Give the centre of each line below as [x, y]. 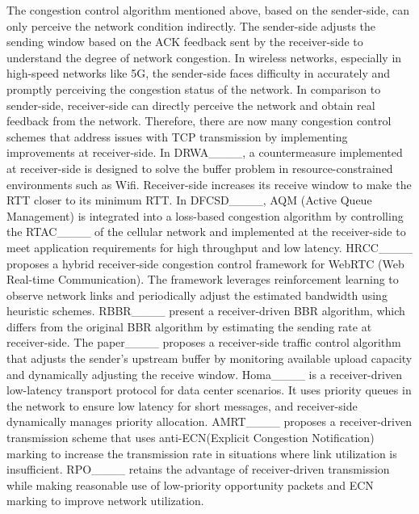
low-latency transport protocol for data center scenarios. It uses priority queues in [209, 390]
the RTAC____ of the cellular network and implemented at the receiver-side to [206, 232]
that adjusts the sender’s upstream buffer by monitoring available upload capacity [209, 358]
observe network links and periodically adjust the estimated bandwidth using [197, 295]
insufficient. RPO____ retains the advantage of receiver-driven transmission [198, 469]
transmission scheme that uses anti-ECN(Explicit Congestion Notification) [191, 438]
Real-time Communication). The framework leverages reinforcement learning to [203, 279]
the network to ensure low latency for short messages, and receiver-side [182, 405]
